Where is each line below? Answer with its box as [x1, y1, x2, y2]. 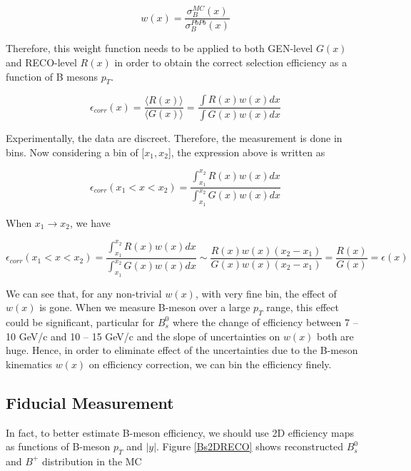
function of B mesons [6, 69, 98, 83]
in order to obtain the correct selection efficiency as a [114, 54, 347, 69]
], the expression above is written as [168, 144, 325, 159]
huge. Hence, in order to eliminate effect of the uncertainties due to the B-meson [6, 343, 358, 358]
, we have [69, 215, 111, 230]
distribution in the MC [41, 453, 142, 468]
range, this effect [266, 300, 339, 315]
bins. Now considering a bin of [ [6, 144, 145, 159]
